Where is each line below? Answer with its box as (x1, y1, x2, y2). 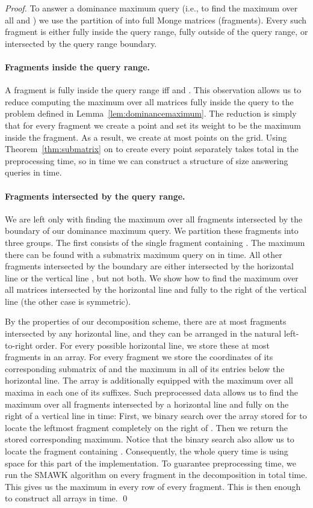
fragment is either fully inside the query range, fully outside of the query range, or (5, 25, 308, 38)
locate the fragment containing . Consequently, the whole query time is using (5, 445, 288, 457)
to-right (5, 338, 33, 351)
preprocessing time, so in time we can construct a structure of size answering (5, 154, 288, 167)
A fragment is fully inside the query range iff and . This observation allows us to (5, 84, 302, 96)
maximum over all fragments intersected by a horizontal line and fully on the (5, 397, 289, 410)
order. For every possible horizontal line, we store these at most (35, 338, 270, 351)
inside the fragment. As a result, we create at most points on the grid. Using (5, 130, 287, 143)
